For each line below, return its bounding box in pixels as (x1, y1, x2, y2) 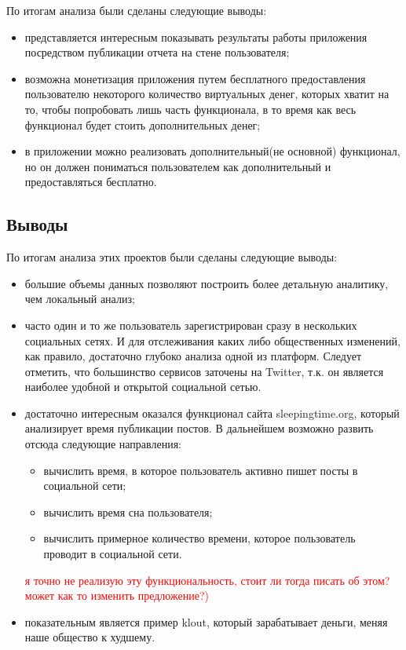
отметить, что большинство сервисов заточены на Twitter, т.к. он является (24, 363, 384, 379)
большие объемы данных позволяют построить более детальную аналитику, (24, 275, 389, 291)
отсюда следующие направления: (24, 436, 181, 452)
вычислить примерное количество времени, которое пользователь (43, 530, 356, 546)
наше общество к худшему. (24, 629, 155, 645)
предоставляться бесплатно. (24, 173, 157, 190)
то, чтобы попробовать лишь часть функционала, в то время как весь (24, 100, 357, 117)
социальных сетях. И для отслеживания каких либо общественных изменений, (24, 332, 401, 349)
